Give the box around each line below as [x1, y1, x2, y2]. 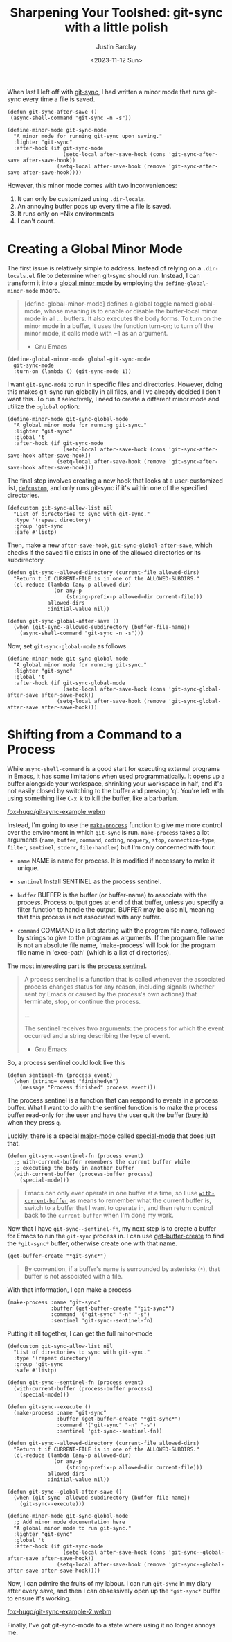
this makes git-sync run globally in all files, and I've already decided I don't [7, 387, 221, 396]
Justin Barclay [96, 42, 137, 51]
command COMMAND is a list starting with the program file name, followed [17, 926, 225, 934]
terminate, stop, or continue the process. [24, 997, 141, 1005]
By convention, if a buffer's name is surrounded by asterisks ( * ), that [24, 1264, 220, 1273]
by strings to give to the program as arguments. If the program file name [17, 933, 224, 942]
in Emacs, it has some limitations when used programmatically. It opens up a [7, 772, 225, 780]
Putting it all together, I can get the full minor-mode [7, 1329, 153, 1338]
